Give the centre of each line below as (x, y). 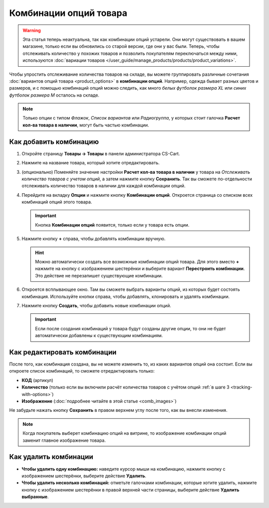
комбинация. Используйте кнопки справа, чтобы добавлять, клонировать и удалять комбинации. (126, 296)
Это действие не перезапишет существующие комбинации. (99, 275)
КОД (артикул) (37, 380)
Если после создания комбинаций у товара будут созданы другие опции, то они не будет (131, 328)
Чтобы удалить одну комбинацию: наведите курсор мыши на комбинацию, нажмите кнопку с (124, 469)
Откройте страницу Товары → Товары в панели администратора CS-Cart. (101, 153)
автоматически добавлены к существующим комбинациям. (99, 336)
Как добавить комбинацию (54, 142)
